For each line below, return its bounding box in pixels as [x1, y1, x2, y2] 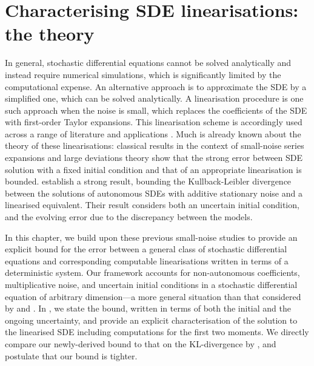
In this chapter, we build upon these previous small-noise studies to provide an [5, 230, 298, 243]
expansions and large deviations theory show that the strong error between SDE [5, 151, 303, 164]
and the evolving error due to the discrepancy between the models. [5, 211, 253, 223]
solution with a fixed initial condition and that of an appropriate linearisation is [5, 163, 302, 175]
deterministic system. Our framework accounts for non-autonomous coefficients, [5, 266, 300, 279]
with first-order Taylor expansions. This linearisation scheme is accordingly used [5, 116, 302, 128]
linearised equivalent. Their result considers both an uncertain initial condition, [5, 198, 299, 211]
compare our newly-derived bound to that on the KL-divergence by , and [5, 337, 276, 350]
